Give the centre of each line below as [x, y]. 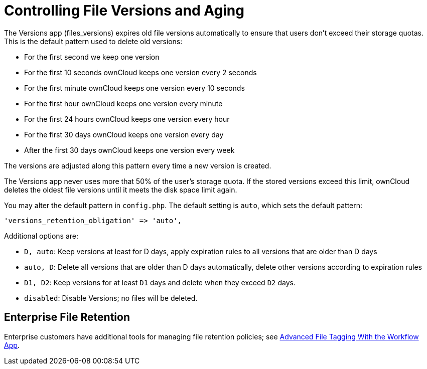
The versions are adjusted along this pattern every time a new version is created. [138, 165]
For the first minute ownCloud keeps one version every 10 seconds [134, 88]
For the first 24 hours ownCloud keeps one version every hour [127, 119]
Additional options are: [41, 236]
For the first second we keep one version [92, 57]
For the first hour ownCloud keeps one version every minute [123, 103]
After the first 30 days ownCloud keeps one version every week [129, 150]
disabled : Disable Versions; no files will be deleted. [111, 298]
